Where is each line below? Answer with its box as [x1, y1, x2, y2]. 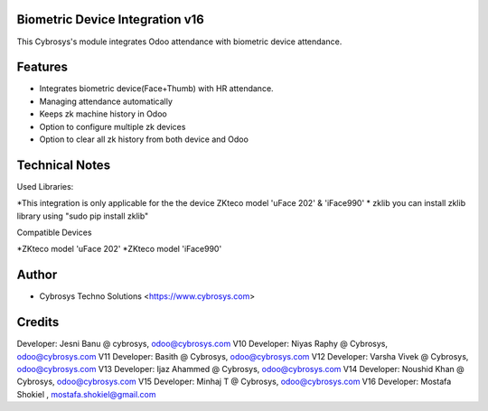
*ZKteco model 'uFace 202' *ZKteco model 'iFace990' [16, 244, 222, 255]
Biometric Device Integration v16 [16, 12, 205, 27]
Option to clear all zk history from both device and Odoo [39, 134, 249, 145]
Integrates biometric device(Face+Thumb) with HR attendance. [39, 83, 275, 94]
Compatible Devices [16, 227, 92, 238]
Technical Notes [16, 157, 111, 173]
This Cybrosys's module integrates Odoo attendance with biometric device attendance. [16, 36, 343, 47]
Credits [16, 314, 60, 330]
